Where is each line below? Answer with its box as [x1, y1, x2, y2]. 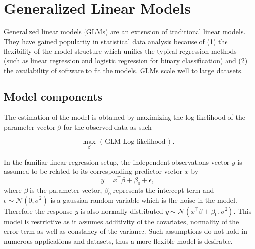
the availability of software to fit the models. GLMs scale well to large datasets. [4, 65, 243, 75]
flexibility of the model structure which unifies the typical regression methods [4, 46, 237, 56]
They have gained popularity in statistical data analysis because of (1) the [4, 36, 228, 46]
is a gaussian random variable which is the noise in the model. [50, 194, 237, 205]
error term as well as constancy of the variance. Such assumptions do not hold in [4, 226, 247, 236]
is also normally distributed [80, 205, 163, 216]
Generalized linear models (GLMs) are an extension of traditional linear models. [4, 27, 246, 37]
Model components [4, 89, 103, 104]
